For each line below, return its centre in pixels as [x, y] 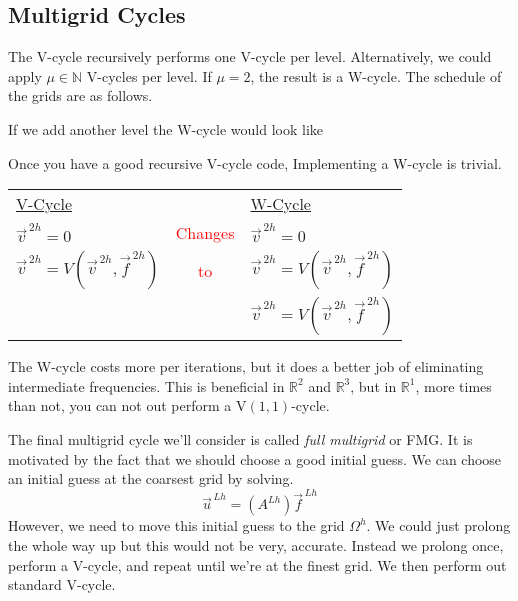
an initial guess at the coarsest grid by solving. [151, 478]
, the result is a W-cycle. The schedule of [376, 75]
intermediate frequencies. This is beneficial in [146, 385]
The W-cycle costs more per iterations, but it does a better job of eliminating [246, 366]
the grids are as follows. [80, 95]
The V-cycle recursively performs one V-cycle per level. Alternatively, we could [250, 56]
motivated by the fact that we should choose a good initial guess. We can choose [255, 458]
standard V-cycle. [62, 584]
